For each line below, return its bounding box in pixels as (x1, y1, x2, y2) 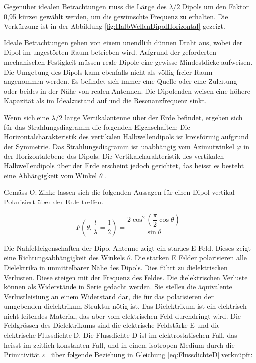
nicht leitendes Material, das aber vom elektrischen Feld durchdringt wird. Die (4, 310, 241, 321)
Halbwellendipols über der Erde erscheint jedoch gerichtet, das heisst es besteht (4, 160, 244, 170)
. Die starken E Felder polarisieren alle (130, 252, 247, 263)
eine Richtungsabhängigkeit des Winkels (4, 252, 125, 263)
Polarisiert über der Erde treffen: (4, 196, 103, 206)
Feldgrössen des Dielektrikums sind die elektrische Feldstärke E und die (4, 320, 220, 330)
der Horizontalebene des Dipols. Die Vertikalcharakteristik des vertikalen (4, 151, 224, 161)
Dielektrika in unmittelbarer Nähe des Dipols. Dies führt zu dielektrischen (4, 262, 228, 272)
